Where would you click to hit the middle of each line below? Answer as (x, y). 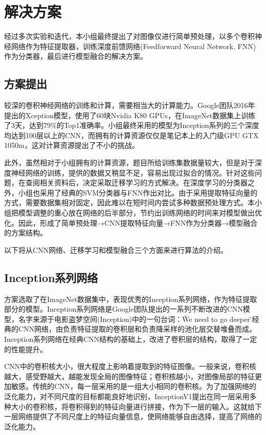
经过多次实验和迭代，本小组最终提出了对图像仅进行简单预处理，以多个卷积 (129, 36)
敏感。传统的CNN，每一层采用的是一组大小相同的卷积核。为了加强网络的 (134, 386)
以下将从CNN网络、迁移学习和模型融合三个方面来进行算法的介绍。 (116, 249)
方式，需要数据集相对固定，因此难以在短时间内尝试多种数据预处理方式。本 (129, 202)
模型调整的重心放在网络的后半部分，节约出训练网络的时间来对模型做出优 (140, 213)
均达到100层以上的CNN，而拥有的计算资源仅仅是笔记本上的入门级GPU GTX (131, 135)
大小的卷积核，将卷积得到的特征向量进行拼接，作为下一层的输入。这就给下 (136, 406)
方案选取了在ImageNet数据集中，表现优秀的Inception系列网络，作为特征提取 (131, 299)
